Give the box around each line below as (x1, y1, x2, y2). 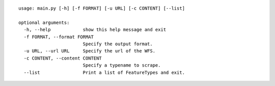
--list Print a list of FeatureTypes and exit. (23, 69, 185, 75)
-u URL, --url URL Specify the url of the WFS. (23, 48, 155, 54)
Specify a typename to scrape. (82, 63, 161, 68)
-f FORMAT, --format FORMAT (23, 34, 94, 40)
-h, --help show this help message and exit (23, 27, 167, 33)
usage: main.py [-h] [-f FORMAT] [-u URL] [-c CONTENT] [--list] (18, 6, 185, 11)
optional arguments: (18, 19, 70, 25)
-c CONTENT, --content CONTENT (23, 55, 102, 61)
